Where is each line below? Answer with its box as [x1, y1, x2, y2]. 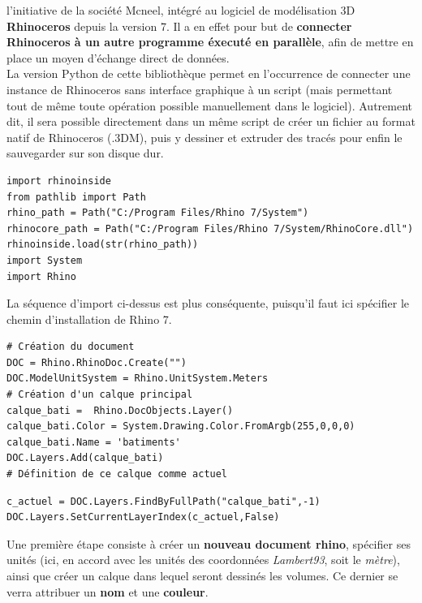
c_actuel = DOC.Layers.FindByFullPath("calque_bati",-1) [6, 495, 321, 507]
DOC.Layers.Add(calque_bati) [6, 452, 164, 464]
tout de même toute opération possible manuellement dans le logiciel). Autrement [6, 97, 412, 114]
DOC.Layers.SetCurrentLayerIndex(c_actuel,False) [6, 511, 280, 523]
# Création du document [6, 341, 135, 353]
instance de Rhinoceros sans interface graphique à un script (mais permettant [6, 80, 393, 97]
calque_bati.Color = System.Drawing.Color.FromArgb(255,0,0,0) [6, 420, 355, 433]
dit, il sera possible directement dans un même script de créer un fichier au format [6, 113, 416, 130]
